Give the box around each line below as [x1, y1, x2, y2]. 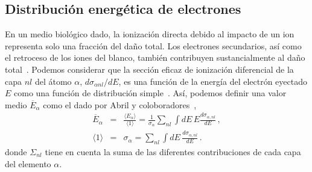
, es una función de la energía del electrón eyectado [118, 75, 307, 87]
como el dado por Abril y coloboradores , [43, 98, 197, 111]
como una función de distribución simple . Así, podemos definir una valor [14, 87, 287, 99]
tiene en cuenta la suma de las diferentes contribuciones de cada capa [45, 145, 301, 158]
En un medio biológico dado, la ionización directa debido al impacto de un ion [5, 28, 294, 40]
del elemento [5, 157, 51, 170]
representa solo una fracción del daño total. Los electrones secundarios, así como [5, 39, 302, 52]
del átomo [34, 75, 72, 87]
